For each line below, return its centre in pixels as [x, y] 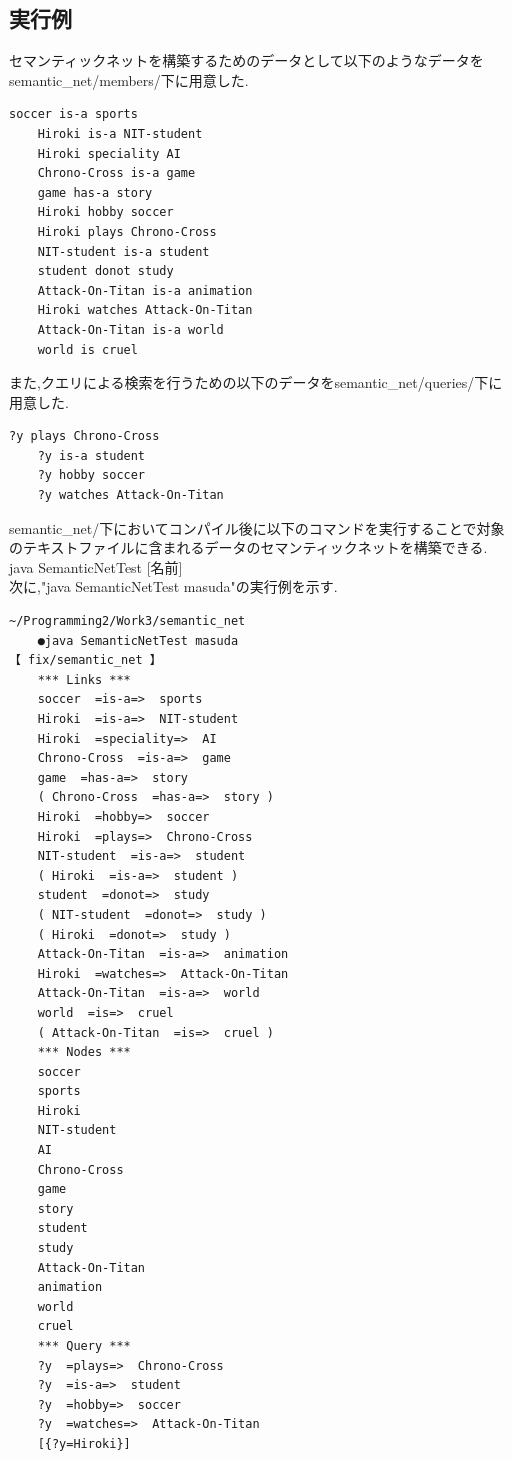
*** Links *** [84, 679]
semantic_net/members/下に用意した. [129, 79]
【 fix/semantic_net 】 [85, 660]
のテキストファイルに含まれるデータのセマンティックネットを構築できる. [248, 547]
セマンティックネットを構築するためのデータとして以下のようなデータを [246, 60]
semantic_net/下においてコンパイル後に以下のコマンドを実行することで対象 [257, 527]
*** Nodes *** [84, 1052]
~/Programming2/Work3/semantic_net [127, 621]
